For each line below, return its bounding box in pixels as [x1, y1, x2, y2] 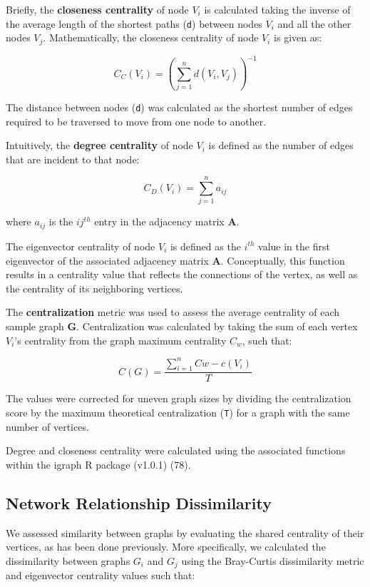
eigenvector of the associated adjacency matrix [6, 252, 209, 267]
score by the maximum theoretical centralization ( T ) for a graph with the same [6, 405, 350, 420]
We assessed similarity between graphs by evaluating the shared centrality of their [6, 525, 364, 540]
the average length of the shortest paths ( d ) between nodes [6, 16, 262, 31]
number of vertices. [6, 419, 89, 434]
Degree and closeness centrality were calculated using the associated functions [6, 443, 346, 458]
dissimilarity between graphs [6, 553, 130, 568]
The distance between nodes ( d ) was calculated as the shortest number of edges [6, 99, 353, 114]
